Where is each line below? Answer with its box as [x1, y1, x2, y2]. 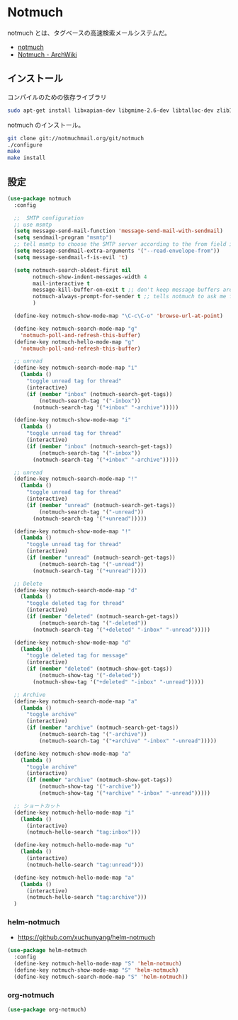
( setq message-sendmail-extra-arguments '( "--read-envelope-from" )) [13, 247, 220, 255]
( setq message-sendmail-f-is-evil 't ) [13, 254, 129, 261]
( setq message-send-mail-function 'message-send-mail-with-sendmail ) [13, 227, 223, 234]
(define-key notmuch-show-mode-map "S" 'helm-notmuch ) [13, 967, 179, 974]
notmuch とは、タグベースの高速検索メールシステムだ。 [7, 28, 171, 37]
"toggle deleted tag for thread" [25, 600, 125, 607]
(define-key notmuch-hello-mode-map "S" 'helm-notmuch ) [13, 960, 182, 968]
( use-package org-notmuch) [7, 1007, 87, 1014]
